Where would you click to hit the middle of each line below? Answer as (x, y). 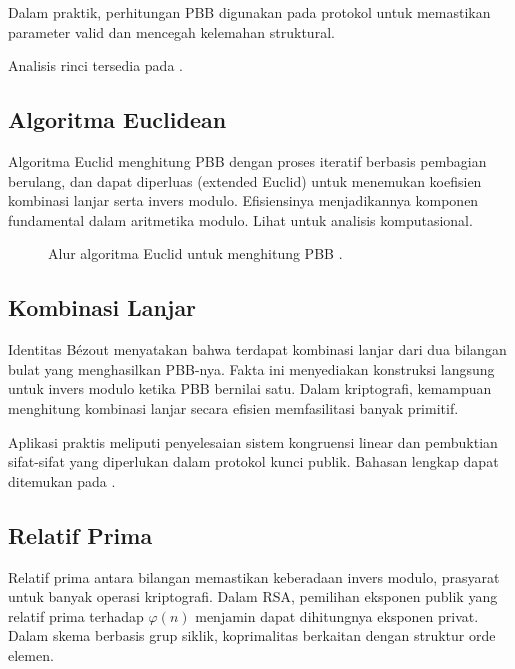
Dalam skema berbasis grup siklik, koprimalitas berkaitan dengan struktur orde (252, 635)
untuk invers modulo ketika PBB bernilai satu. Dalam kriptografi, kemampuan (250, 388)
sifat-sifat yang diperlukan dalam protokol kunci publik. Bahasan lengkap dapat (253, 461)
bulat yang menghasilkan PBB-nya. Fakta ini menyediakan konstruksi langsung (251, 368)
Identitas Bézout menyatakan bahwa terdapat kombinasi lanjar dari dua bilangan (257, 349)
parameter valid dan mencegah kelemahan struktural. (171, 31)
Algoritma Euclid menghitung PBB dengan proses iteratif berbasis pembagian (247, 160)
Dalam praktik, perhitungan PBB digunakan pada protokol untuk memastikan (249, 12)
